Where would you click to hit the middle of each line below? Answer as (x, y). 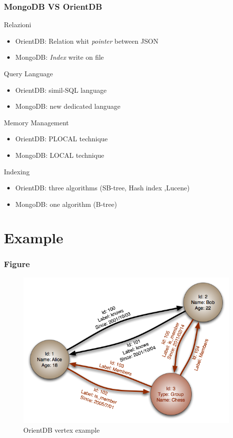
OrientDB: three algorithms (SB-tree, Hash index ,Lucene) (102, 188)
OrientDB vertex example (62, 430)
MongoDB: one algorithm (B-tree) (66, 204)
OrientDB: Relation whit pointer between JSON (87, 41)
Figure (17, 263)
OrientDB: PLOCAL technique (61, 139)
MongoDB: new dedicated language (68, 106)
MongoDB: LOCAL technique (60, 155)
